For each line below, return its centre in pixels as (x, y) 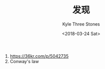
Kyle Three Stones (81, 24)
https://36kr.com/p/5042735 (39, 56)
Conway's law (24, 61)
